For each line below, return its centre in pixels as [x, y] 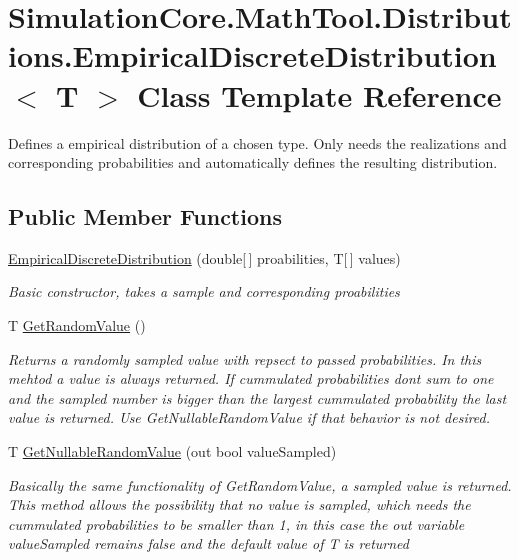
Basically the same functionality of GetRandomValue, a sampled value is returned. [260, 484]
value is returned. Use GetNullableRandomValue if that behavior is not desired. [249, 417]
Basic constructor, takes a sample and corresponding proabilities [204, 291]
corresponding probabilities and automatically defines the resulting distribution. [253, 162]
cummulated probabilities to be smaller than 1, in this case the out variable [236, 523]
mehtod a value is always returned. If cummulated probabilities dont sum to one [251, 378]
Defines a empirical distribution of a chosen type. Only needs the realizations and [257, 142]
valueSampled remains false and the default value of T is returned [208, 543]
